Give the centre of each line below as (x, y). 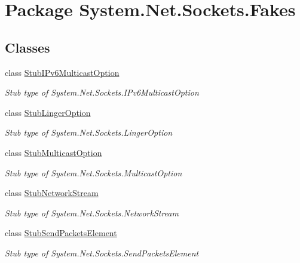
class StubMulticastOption (53, 152)
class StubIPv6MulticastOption (62, 72)
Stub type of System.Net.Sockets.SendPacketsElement (102, 253)
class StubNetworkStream (52, 193)
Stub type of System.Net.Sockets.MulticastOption (94, 172)
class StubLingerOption (48, 112)
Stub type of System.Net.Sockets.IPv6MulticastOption (102, 92)
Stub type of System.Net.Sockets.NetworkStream (92, 212)
